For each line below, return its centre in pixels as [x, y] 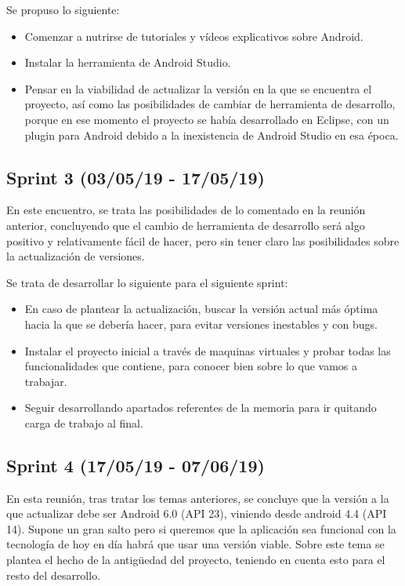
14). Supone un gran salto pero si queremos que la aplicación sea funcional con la [201, 528]
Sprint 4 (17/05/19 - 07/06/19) [136, 465]
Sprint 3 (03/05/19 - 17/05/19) [136, 177]
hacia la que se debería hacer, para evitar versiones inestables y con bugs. [201, 324]
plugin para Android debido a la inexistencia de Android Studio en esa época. [212, 135]
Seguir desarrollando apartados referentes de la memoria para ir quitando [201, 408]
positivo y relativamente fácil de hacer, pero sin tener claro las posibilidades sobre [203, 240]
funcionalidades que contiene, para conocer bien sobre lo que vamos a [191, 366]
